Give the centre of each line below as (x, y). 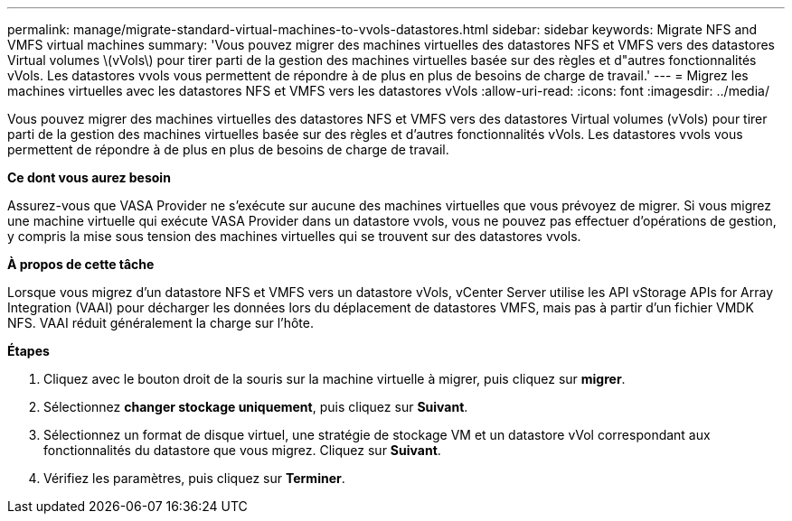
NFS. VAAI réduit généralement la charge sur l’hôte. (161, 323)
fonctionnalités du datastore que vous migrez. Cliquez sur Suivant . (242, 450)
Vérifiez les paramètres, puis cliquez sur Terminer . (194, 478)
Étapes (28, 351)
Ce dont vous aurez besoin (89, 177)
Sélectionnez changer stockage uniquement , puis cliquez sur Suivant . (256, 407)
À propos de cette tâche (81, 264)
